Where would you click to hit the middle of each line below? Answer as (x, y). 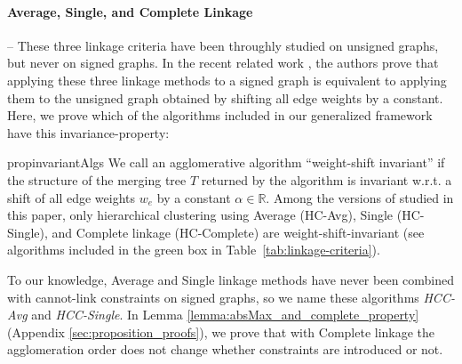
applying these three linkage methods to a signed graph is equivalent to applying (227, 80)
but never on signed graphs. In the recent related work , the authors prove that (223, 63)
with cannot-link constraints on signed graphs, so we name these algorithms (213, 297)
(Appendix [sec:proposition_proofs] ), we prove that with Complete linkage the (221, 332)
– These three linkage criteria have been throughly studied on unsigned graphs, (223, 45)
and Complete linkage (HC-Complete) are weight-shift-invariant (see (238, 232)
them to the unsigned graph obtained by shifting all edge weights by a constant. (225, 97)
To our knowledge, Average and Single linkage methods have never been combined (231, 279)
